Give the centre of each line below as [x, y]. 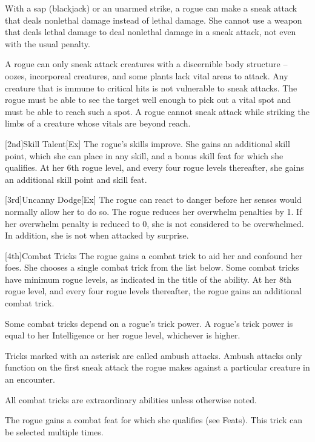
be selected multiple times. [54, 431]
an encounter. [30, 379]
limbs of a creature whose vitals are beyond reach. [98, 123]
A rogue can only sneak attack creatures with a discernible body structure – [146, 64]
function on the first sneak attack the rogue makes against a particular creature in [157, 367]
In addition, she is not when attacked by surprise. [97, 235]
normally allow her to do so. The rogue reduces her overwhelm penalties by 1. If [154, 211]
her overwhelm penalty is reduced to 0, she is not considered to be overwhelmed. [154, 223]
